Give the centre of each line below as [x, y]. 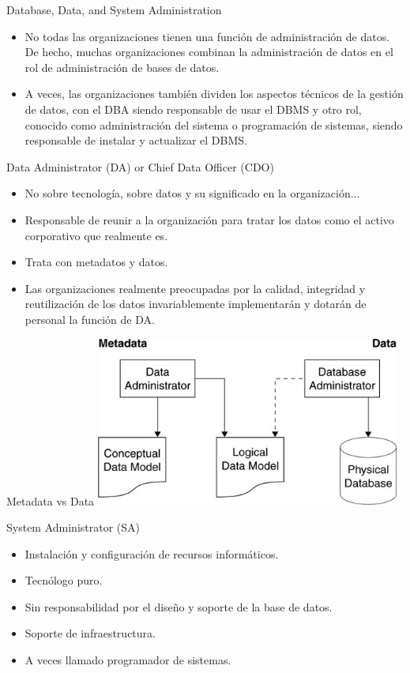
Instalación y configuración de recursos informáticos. [152, 553]
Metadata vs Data [51, 500]
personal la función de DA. [90, 319]
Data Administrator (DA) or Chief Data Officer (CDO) [140, 166]
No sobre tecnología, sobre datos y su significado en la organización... [192, 193]
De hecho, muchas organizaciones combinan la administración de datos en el [209, 52]
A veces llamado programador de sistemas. [128, 659]
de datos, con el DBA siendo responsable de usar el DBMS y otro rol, [193, 109]
